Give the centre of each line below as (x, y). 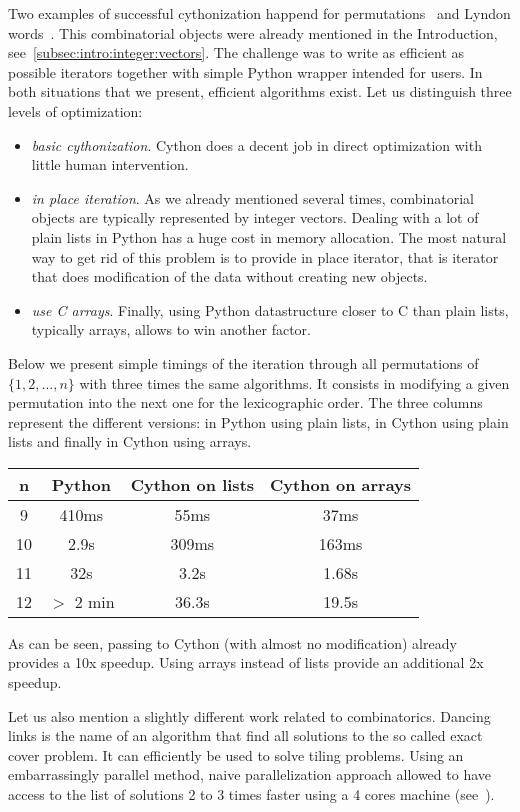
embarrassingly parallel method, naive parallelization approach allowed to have (249, 774)
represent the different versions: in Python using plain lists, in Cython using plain (258, 421)
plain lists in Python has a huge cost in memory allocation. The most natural (269, 236)
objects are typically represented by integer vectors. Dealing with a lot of (255, 217)
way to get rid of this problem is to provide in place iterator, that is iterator (265, 256)
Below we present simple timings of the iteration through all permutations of (243, 362)
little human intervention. (110, 164)
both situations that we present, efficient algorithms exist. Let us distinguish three (260, 91)
